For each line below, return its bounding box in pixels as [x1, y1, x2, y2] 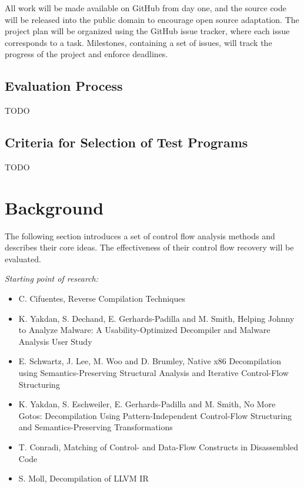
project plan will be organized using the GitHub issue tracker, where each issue [5, 25, 290, 37]
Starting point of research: [5, 272, 99, 285]
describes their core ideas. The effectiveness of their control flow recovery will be [5, 241, 294, 253]
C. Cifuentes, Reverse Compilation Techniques [18, 292, 185, 305]
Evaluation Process [5, 77, 123, 95]
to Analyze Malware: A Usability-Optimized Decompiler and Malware [18, 324, 270, 336]
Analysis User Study [18, 335, 92, 347]
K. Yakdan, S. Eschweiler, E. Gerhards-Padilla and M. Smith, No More [18, 398, 276, 410]
